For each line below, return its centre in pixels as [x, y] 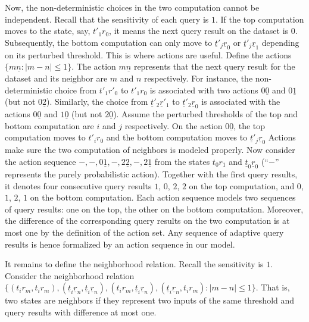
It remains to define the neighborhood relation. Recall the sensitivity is [134, 264]
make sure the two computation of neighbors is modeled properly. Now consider [150, 150]
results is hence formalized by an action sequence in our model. [120, 244]
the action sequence [40, 161]
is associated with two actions [204, 90]
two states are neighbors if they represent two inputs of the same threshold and [150, 300]
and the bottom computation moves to [177, 137]
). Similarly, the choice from [97, 101]
